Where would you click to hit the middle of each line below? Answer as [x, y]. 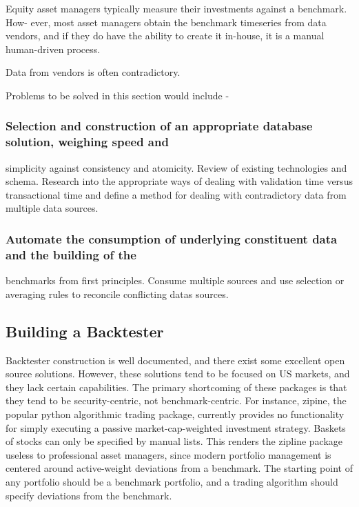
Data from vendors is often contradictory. [93, 72]
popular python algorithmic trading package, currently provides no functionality [175, 414]
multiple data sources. [52, 208]
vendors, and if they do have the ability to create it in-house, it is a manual [165, 36]
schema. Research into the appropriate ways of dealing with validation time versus [179, 181]
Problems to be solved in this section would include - [117, 95]
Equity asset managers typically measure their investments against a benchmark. [176, 8]
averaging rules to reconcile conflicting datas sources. [117, 294]
